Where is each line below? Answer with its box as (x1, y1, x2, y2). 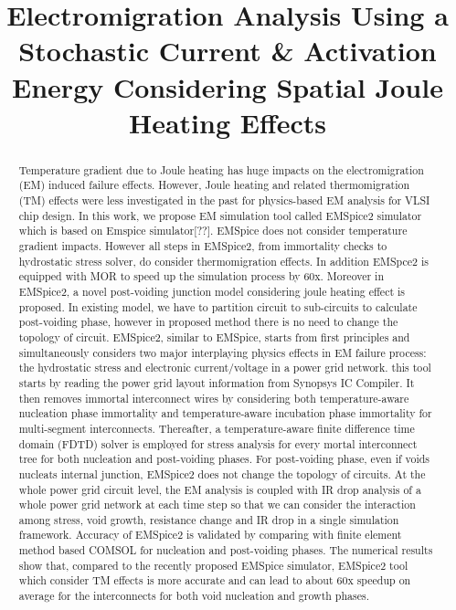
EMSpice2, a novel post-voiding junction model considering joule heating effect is (18, 283, 405, 299)
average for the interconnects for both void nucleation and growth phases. (18, 588, 369, 604)
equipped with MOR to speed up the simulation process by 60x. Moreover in (18, 268, 385, 284)
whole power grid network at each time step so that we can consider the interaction (18, 497, 416, 512)
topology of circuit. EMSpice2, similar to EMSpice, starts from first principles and (18, 329, 410, 344)
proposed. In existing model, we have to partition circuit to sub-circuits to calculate (18, 299, 418, 314)
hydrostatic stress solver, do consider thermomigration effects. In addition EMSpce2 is (18, 253, 429, 268)
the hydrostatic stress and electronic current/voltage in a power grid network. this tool (18, 360, 431, 375)
